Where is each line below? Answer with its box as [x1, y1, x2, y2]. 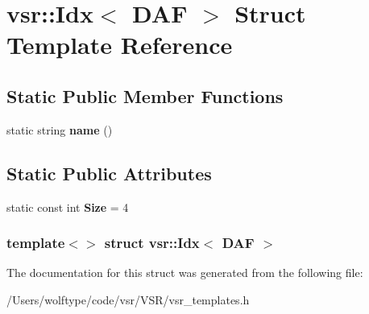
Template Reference [6, 28, 233, 61]
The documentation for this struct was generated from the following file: [6, 264, 363, 281]
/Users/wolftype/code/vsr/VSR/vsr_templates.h [6, 291, 250, 308]
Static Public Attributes [6, 160, 212, 185]
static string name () [6, 121, 113, 138]
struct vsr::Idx [104, 233, 200, 253]
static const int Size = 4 [6, 198, 129, 215]
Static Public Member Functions [6, 83, 284, 108]
